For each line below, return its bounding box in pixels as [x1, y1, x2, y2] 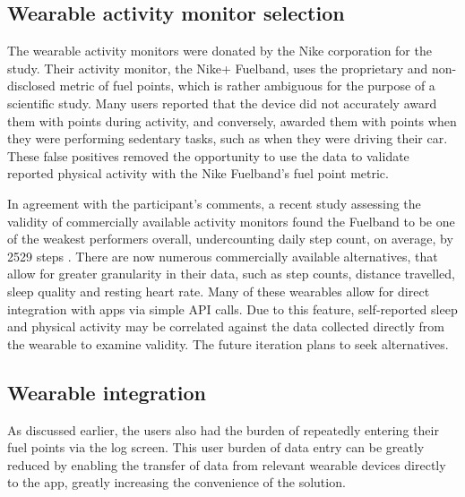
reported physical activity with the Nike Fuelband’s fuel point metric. [7, 164, 389, 183]
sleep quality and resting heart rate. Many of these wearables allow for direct [7, 281, 430, 300]
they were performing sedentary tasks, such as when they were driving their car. [7, 129, 448, 148]
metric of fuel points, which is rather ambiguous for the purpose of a [59, 76, 435, 95]
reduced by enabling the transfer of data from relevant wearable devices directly [7, 455, 446, 474]
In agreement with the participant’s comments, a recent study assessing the [7, 193, 421, 212]
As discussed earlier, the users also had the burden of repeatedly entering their [7, 420, 439, 439]
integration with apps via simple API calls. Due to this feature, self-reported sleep [7, 299, 458, 318]
